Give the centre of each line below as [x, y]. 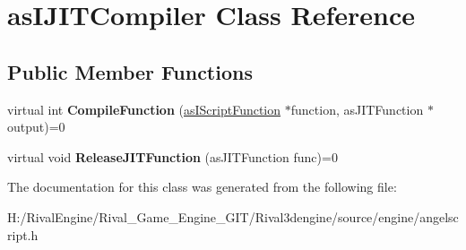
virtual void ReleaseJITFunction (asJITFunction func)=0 [173, 156]
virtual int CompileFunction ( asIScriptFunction [144, 109]
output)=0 [36, 127]
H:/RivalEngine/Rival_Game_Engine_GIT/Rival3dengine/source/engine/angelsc [233, 216]
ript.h [23, 234]
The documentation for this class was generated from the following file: [202, 187]
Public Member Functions [130, 71]
